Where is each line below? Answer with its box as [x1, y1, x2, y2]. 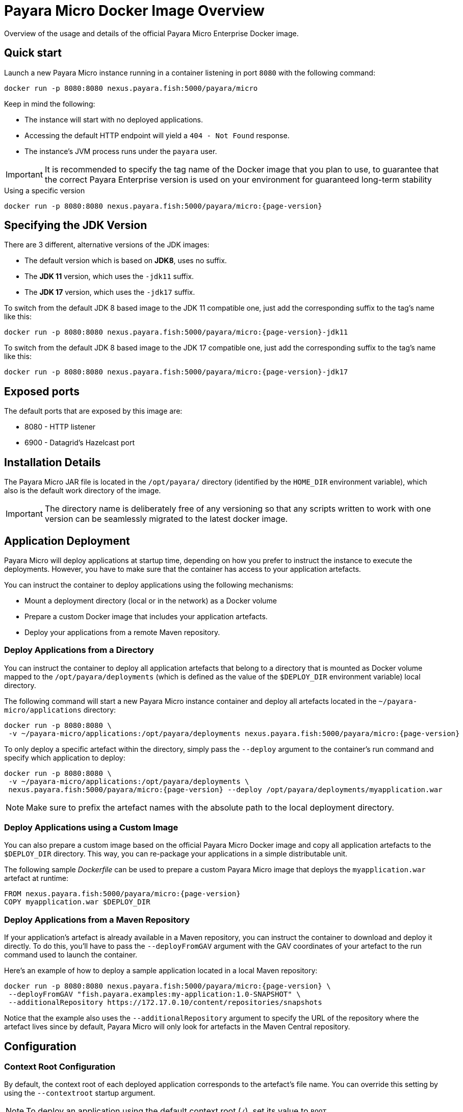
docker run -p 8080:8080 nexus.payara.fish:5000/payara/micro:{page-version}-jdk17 [4, 368, 348, 376]
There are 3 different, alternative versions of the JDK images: [4, 240, 210, 249]
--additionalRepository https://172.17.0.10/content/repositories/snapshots [8, 998, 322, 1007]
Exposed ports [4, 385, 80, 398]
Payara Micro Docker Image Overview [4, 2, 265, 19]
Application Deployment [4, 534, 130, 547]
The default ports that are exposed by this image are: [4, 407, 183, 416]
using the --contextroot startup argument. [4, 1089, 156, 1098]
